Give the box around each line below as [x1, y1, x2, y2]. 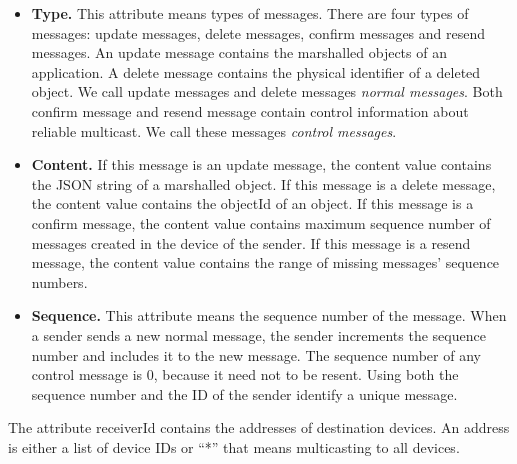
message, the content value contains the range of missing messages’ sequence [31, 252, 500, 273]
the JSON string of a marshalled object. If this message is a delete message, [31, 173, 496, 194]
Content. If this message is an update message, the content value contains [31, 154, 492, 175]
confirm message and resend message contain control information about [31, 100, 469, 121]
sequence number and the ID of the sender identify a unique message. [31, 383, 458, 404]
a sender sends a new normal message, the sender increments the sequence [31, 324, 486, 345]
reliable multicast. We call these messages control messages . [31, 120, 397, 141]
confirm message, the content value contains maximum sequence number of [31, 212, 491, 233]
